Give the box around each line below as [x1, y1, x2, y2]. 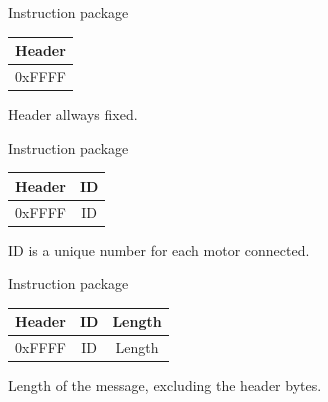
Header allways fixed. [8, 104, 138, 125]
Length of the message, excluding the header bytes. [8, 375, 322, 396]
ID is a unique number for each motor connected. [8, 239, 310, 260]
